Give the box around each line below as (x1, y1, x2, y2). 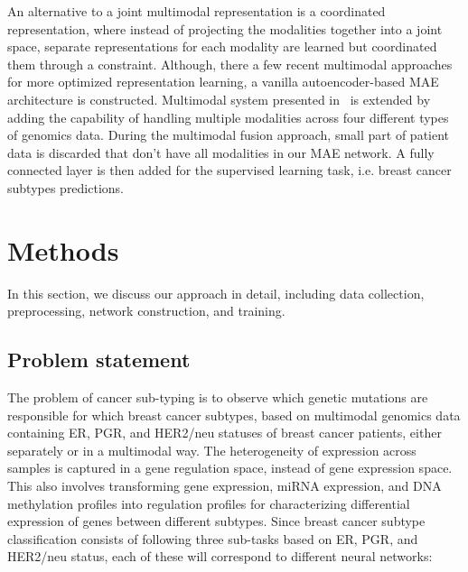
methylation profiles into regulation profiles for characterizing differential (7, 494, 410, 512)
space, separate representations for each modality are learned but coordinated (7, 37, 437, 56)
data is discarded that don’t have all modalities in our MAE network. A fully (7, 143, 435, 161)
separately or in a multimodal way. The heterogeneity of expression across (7, 440, 417, 459)
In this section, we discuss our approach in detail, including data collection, (7, 283, 425, 302)
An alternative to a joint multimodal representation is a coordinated (7, 2, 386, 20)
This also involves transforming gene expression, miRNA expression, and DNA (7, 476, 442, 495)
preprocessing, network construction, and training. (7, 301, 285, 320)
